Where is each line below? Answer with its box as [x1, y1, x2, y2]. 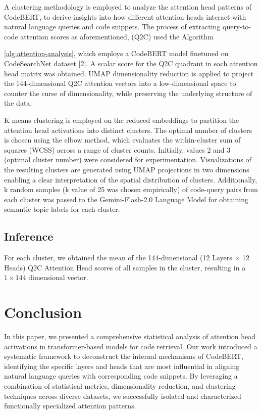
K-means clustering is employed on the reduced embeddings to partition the [4, 114, 239, 125]
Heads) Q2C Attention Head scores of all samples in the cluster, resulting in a [4, 262, 246, 272]
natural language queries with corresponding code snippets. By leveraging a [4, 371, 238, 381]
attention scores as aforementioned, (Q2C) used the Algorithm [20, 31, 214, 41]
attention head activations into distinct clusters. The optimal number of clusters [4, 124, 252, 135]
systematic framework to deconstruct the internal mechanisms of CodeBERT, [4, 351, 243, 361]
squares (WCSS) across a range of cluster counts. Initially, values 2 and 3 [4, 144, 231, 155]
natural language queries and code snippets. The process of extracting [4, 21, 221, 32]
